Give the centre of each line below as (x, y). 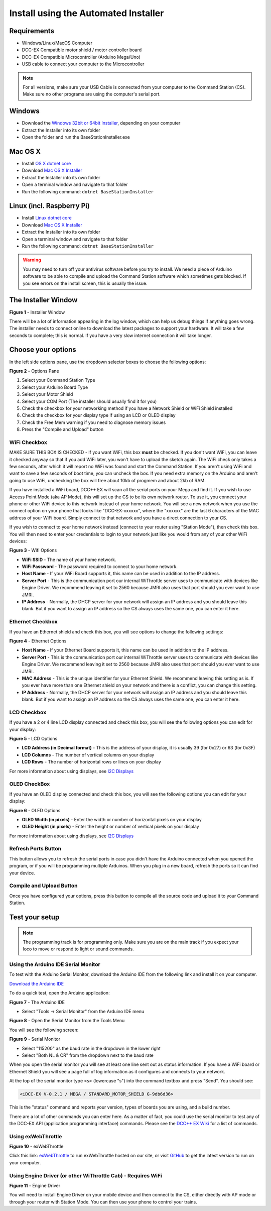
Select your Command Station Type (58, 380)
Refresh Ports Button (35, 849)
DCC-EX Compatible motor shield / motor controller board (82, 50)
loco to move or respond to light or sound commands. (78, 949)
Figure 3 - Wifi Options (33, 551)
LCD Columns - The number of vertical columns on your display (88, 755)
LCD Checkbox (28, 712)
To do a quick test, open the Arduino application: (59, 993)
